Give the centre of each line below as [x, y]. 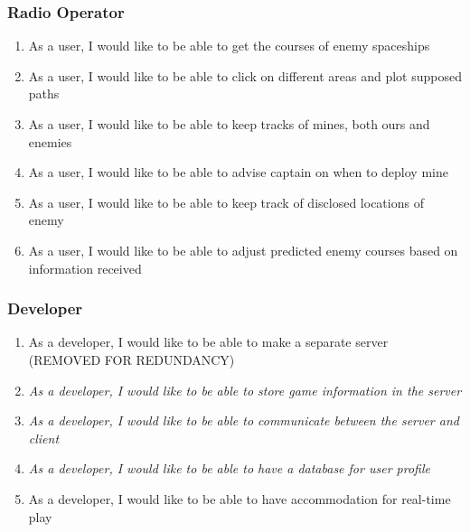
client [44, 438]
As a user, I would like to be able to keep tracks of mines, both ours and [229, 124]
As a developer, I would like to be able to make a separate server [208, 342]
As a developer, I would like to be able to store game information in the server [245, 390]
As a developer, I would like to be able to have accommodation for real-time [240, 498]
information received [85, 268]
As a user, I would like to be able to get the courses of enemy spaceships [229, 46]
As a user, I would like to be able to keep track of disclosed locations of [226, 202]
